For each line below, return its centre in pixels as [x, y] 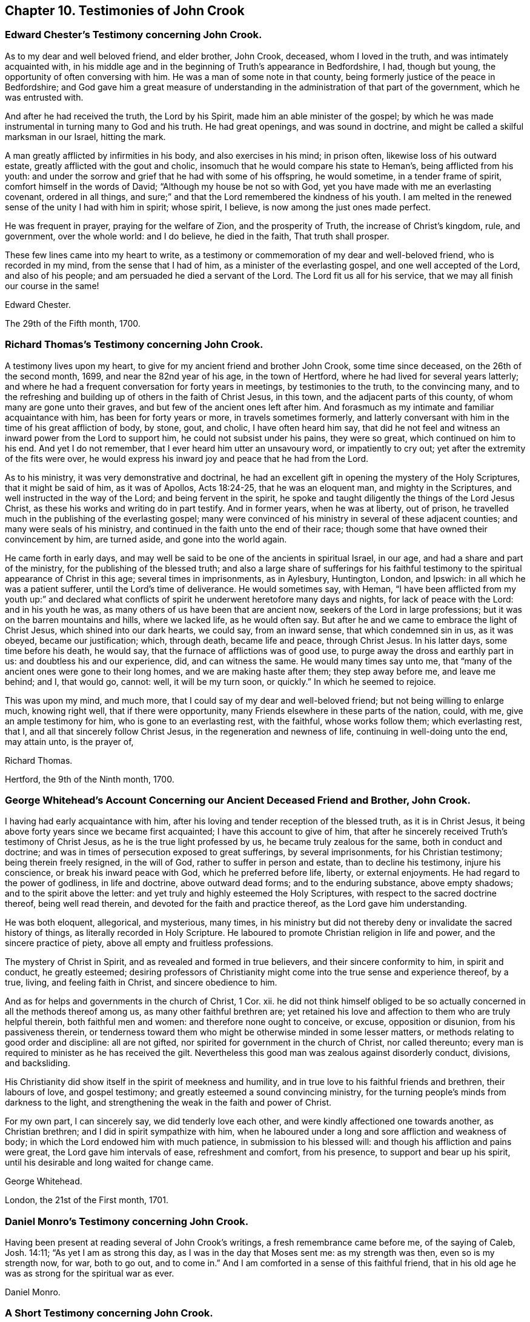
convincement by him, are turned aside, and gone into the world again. [146, 539]
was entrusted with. [44, 97]
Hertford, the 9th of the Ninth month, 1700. [90, 779]
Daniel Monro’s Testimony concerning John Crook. [127, 1221]
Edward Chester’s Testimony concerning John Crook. [134, 35]
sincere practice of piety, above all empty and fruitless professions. [139, 943]
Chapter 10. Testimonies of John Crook [125, 11]
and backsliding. [38, 1063]
